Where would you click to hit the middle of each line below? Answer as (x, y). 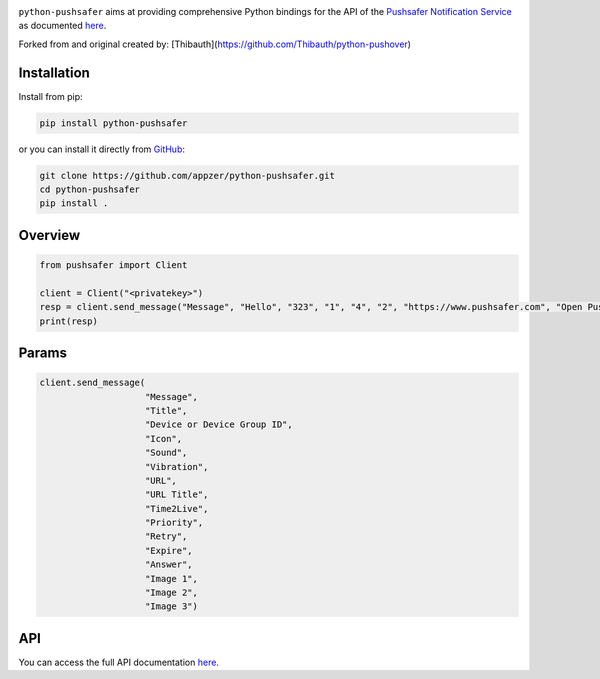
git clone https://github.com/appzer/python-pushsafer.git (187, 175)
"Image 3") (172, 606)
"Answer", (169, 564)
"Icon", (164, 438)
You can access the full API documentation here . (119, 662)
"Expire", (169, 550)
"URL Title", (177, 494)
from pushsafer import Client (113, 265)
